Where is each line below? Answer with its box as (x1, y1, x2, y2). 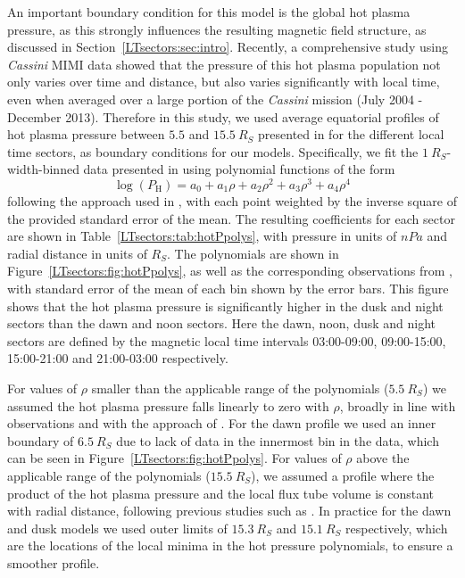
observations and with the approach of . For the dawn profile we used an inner (7, 414, 436, 433)
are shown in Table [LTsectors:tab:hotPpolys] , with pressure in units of (7, 227, 397, 245)
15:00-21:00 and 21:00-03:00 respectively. (7, 349, 228, 367)
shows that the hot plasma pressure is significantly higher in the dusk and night (7, 296, 444, 315)
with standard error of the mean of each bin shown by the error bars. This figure (7, 278, 449, 297)
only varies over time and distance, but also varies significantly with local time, (7, 72, 440, 91)
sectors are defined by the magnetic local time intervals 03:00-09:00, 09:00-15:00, (7, 331, 446, 350)
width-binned (7, 160, 79, 178)
